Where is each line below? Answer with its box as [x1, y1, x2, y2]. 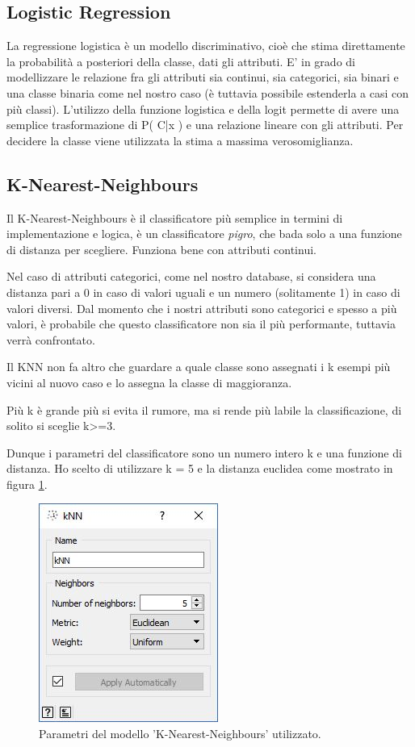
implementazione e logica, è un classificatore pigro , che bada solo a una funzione [6, 225, 402, 242]
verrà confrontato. [6, 331, 95, 348]
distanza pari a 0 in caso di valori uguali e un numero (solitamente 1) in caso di [6, 283, 400, 300]
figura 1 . [6, 475, 48, 492]
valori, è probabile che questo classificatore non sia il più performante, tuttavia [6, 315, 396, 332]
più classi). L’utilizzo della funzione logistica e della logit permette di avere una [6, 100, 400, 117]
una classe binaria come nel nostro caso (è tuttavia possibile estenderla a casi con [6, 84, 409, 101]
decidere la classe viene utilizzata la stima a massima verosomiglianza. [6, 131, 354, 148]
